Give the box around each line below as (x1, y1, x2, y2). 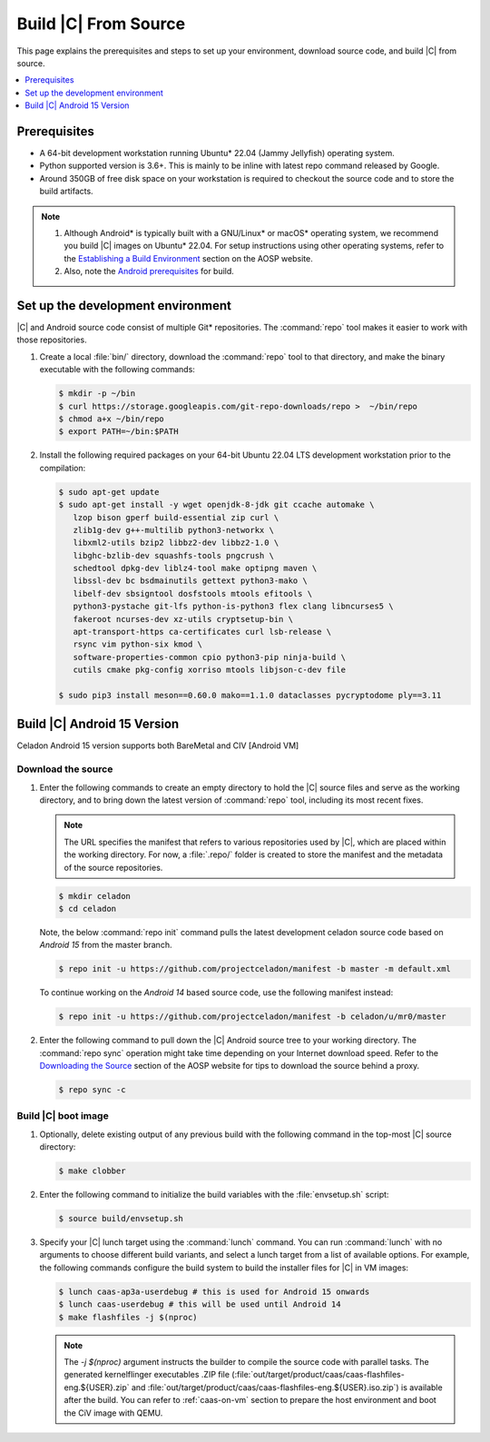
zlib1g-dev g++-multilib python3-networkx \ (73, 525, 274, 535)
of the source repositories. (64, 862, 163, 873)
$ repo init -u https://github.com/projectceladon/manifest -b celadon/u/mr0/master (58, 1012, 446, 1022)
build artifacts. (39, 186, 94, 197)
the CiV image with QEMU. (64, 1407, 163, 1418)
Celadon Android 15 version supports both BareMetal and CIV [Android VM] (16, 740, 299, 751)
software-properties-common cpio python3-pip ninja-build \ (73, 652, 347, 662)
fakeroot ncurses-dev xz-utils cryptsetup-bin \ (73, 614, 294, 624)
